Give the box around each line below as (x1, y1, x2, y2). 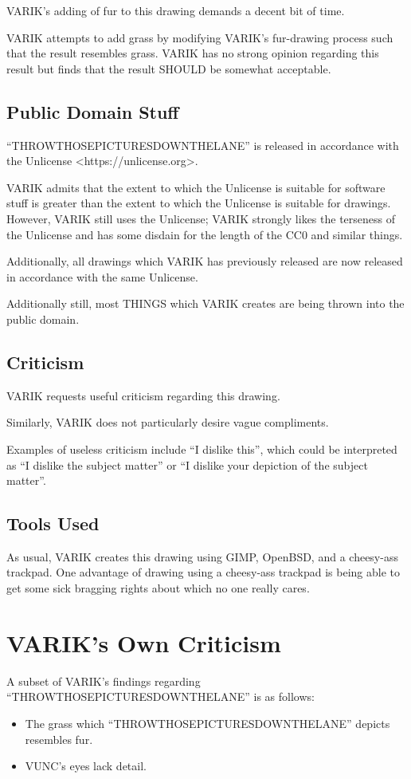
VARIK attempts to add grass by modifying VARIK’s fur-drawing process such (6, 29, 393, 45)
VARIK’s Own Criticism (6, 626, 281, 659)
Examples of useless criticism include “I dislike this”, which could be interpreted (6, 440, 397, 457)
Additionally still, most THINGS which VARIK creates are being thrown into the (6, 295, 405, 312)
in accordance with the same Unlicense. (6, 268, 198, 285)
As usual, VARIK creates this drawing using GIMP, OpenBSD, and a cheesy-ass (6, 548, 398, 565)
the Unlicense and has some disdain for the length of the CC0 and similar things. (6, 226, 403, 242)
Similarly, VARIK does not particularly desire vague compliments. (6, 414, 329, 431)
